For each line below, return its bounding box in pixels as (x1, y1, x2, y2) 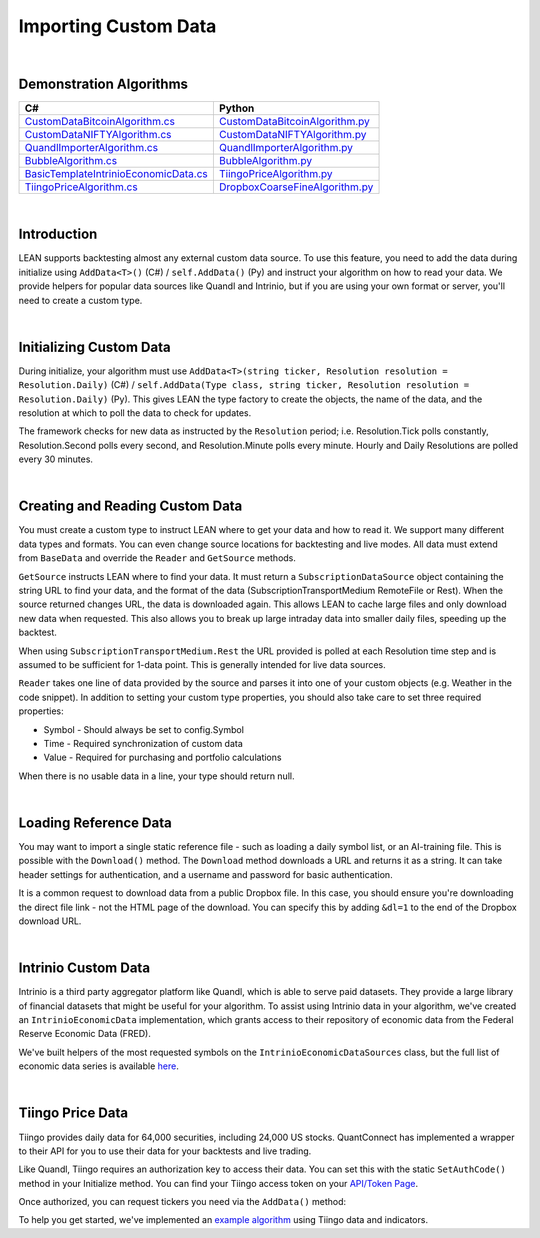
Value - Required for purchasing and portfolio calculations (43, 751, 282, 764)
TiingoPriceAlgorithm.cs (24, 180, 139, 194)
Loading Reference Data (18, 814, 172, 831)
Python (218, 101, 255, 115)
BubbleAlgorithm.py (218, 154, 313, 168)
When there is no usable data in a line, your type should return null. (18, 770, 295, 782)
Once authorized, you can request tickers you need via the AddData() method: (18, 1196, 347, 1208)
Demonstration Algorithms (18, 76, 189, 93)
